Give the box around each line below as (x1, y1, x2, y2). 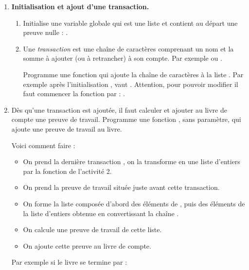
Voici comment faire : (11, 140, 75, 150)
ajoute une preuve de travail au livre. (11, 123, 122, 134)
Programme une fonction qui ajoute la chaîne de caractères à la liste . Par (23, 69, 244, 79)
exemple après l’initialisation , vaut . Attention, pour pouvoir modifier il (23, 79, 238, 89)
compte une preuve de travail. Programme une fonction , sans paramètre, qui (11, 114, 241, 124)
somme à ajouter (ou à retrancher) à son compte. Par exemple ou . (23, 53, 222, 63)
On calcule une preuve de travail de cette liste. (23, 224, 162, 235)
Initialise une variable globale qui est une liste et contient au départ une (23, 17, 238, 28)
